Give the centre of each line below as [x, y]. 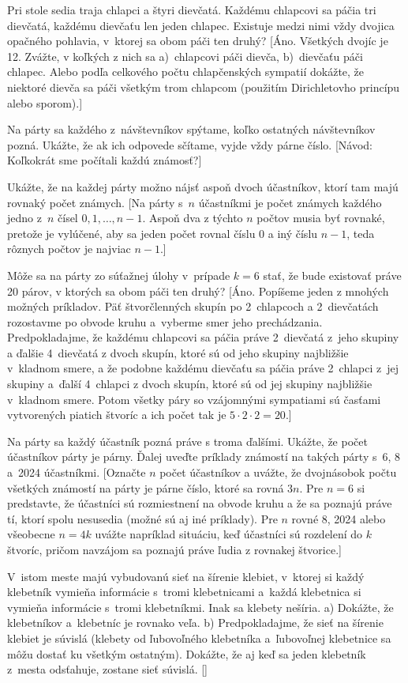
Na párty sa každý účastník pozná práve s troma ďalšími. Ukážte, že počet [187, 441]
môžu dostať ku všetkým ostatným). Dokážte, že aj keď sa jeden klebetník [187, 653]
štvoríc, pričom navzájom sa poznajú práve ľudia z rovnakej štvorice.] [174, 549]
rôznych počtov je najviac [69, 249]
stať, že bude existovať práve [332, 275]
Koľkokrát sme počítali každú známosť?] [105, 160]
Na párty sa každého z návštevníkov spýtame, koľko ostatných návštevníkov [191, 129]
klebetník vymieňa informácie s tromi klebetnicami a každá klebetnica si [184, 592]
